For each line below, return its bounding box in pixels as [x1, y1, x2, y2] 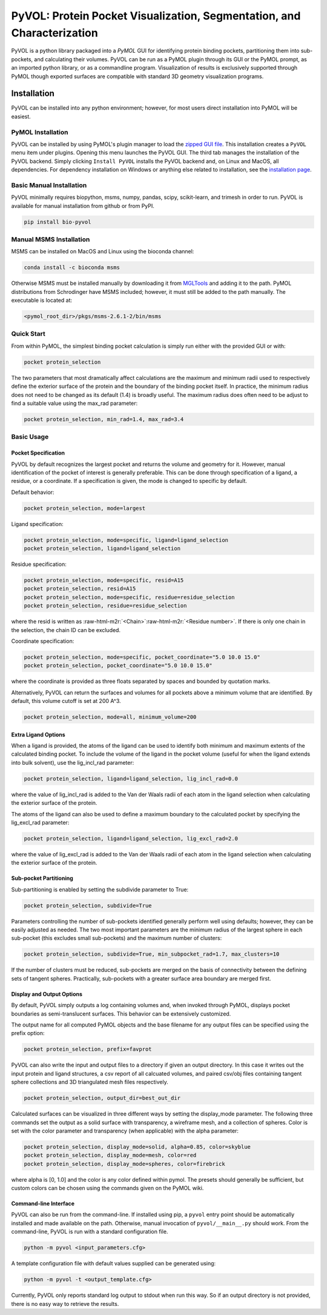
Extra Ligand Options [11, 731, 66, 738]
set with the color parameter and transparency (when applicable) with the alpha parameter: [11, 1127, 239, 1134]
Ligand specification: [11, 520, 64, 527]
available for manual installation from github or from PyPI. [11, 202, 154, 209]
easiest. [11, 113, 31, 120]
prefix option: [11, 1030, 45, 1037]
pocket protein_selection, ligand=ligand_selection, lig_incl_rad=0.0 [24, 775, 239, 782]
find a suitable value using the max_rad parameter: [11, 399, 138, 407]
